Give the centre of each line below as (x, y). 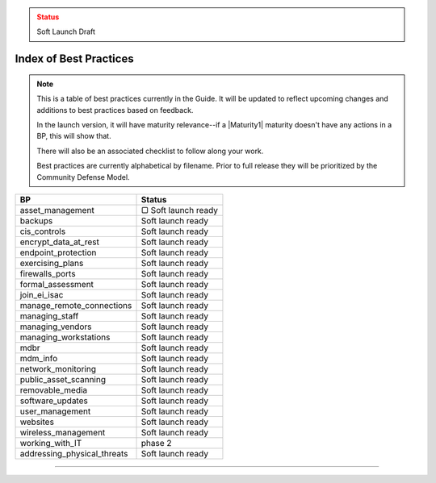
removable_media (54, 389)
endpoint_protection (58, 252)
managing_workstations (65, 337)
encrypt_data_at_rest (60, 242)
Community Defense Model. (83, 177)
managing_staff (49, 316)
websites (37, 422)
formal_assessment (57, 284)
